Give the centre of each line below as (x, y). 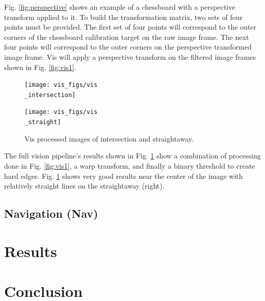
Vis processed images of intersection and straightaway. (109, 138)
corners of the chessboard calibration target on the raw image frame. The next (127, 37)
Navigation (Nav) (51, 213)
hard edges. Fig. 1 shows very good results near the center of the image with (124, 176)
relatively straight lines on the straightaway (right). (84, 186)
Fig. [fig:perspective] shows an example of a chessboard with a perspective (120, 7)
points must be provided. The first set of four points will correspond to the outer (130, 27)
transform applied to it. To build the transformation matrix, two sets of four (124, 17)
